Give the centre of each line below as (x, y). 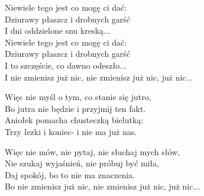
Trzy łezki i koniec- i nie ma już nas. (71, 131)
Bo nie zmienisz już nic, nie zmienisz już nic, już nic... (103, 186)
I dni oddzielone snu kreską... (58, 30)
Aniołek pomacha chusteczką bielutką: (74, 120)
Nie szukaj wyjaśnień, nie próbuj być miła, (82, 163)
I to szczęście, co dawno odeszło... (66, 65)
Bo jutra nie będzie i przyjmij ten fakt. (75, 108)
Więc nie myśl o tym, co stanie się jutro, (78, 97)
